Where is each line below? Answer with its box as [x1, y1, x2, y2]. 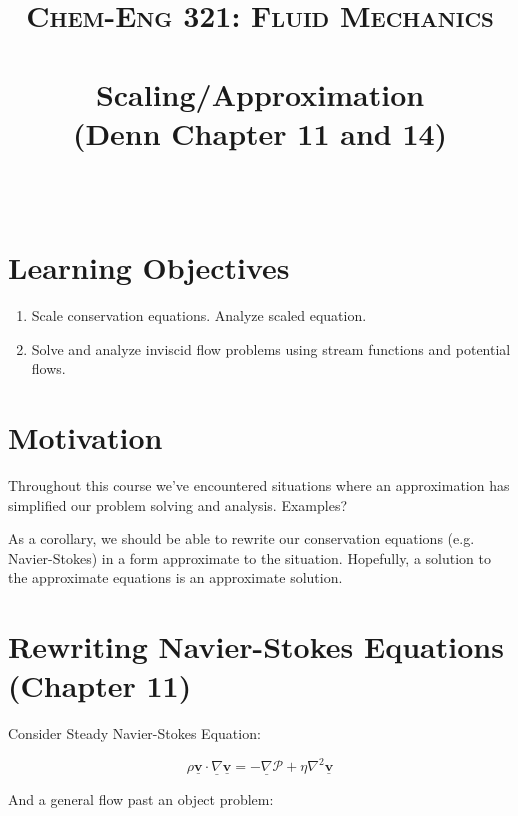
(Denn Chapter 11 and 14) [72, 112, 448, 153]
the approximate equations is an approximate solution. [8, 567, 343, 588]
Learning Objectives [8, 247, 290, 288]
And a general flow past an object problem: [8, 788, 274, 809]
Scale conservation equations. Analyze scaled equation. [31, 305, 367, 326]
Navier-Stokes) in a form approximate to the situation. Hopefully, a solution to [8, 547, 491, 568]
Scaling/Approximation [95, 73, 425, 114]
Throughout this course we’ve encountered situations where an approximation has [8, 474, 510, 495]
